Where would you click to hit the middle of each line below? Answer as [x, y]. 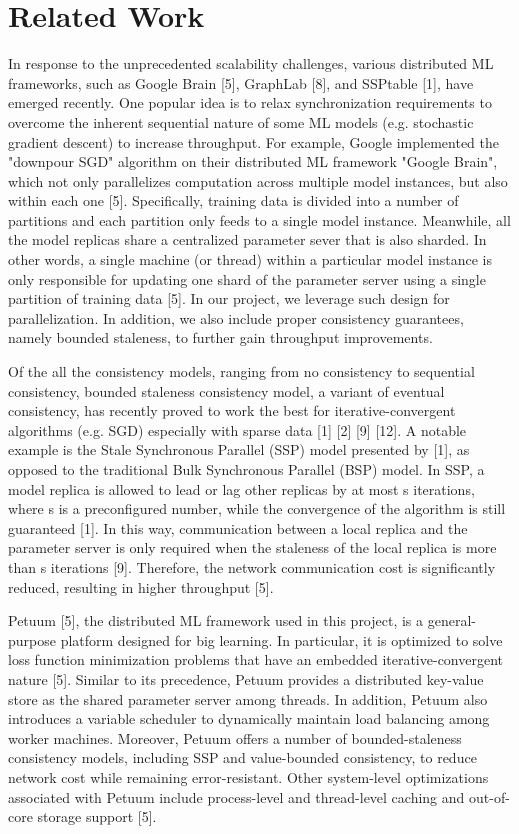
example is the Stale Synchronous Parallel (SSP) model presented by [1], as [239, 449]
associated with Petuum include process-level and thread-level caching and [236, 796]
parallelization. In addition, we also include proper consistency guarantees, [236, 317]
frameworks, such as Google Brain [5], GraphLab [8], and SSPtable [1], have [241, 82]
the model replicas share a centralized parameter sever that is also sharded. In [247, 239]
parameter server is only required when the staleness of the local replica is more [252, 547]
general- [451, 620]
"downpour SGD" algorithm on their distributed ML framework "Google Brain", [253, 161]
